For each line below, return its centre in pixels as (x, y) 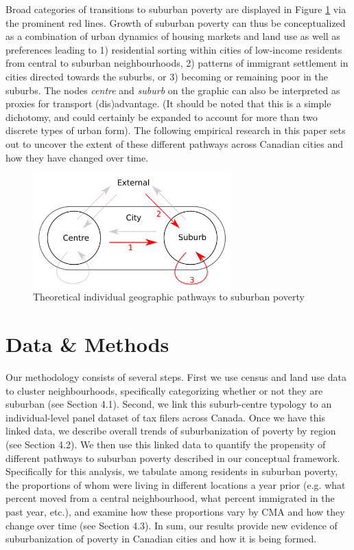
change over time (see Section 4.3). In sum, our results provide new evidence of (172, 525)
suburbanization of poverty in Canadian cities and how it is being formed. (161, 539)
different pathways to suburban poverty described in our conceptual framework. (173, 458)
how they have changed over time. (77, 157)
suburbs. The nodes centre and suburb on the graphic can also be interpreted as (173, 90)
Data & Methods (87, 344)
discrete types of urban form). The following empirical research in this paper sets (176, 130)
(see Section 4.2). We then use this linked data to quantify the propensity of (166, 444)
